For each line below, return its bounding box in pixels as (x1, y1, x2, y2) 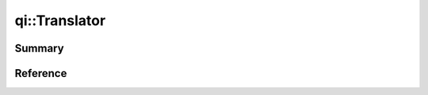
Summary (14, 42, 64, 55)
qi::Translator (14, 12, 106, 29)
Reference (14, 67, 67, 80)
